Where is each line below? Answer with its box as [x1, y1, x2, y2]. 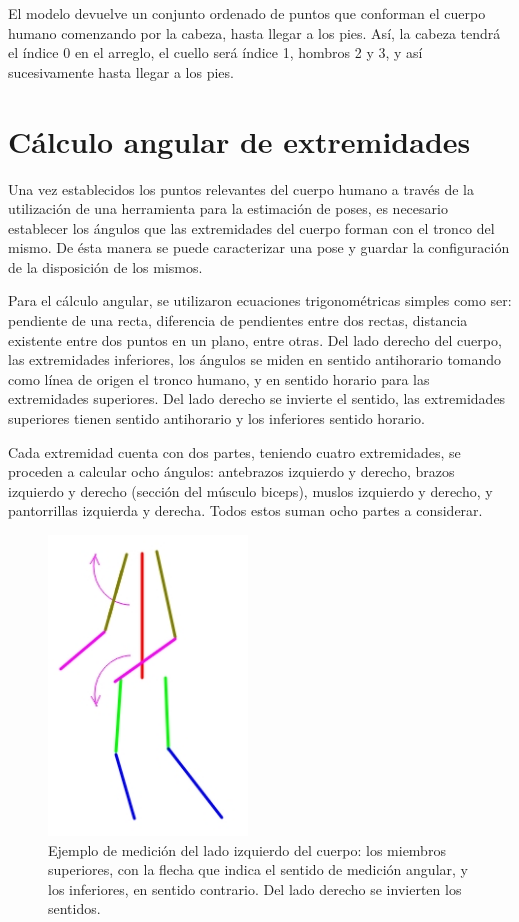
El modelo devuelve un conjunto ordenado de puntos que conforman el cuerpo [8, 3, 486, 23]
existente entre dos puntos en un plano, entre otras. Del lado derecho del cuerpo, [8, 329, 502, 350]
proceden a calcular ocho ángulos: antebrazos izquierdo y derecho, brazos [8, 461, 455, 482]
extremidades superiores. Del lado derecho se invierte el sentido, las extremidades [8, 388, 506, 409]
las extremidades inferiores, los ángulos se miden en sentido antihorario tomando [8, 349, 502, 370]
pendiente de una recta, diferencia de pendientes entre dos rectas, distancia [8, 310, 468, 331]
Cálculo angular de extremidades [8, 120, 471, 161]
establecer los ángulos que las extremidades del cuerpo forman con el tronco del [8, 217, 495, 238]
